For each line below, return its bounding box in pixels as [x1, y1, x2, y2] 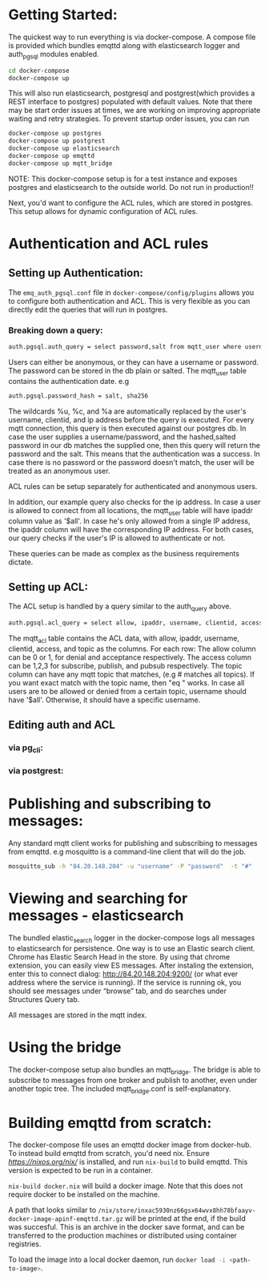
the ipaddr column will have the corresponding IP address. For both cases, [8, 524, 255, 534]
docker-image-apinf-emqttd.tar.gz [8, 1215, 124, 1223]
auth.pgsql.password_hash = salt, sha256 [8, 391, 149, 400]
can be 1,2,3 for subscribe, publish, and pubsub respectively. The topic [8, 661, 243, 670]
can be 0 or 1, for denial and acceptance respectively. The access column [8, 652, 252, 662]
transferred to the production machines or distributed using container [8, 1230, 238, 1240]
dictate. [8, 557, 34, 567]
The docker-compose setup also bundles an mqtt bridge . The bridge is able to [8, 1065, 261, 1076]
